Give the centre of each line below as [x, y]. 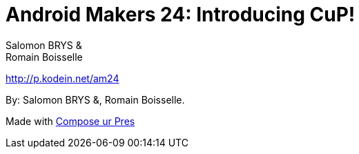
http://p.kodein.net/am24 [62, 78]
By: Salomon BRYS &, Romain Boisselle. [95, 99]
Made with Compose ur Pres [70, 121]
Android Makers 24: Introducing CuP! [181, 15]
